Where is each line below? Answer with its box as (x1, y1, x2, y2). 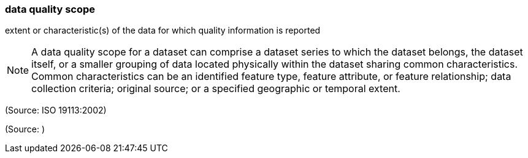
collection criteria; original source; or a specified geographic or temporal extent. (31, 82, 400, 95)
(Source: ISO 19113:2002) (5, 105, 107, 116)
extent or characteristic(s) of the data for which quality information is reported (5, 25, 321, 36)
